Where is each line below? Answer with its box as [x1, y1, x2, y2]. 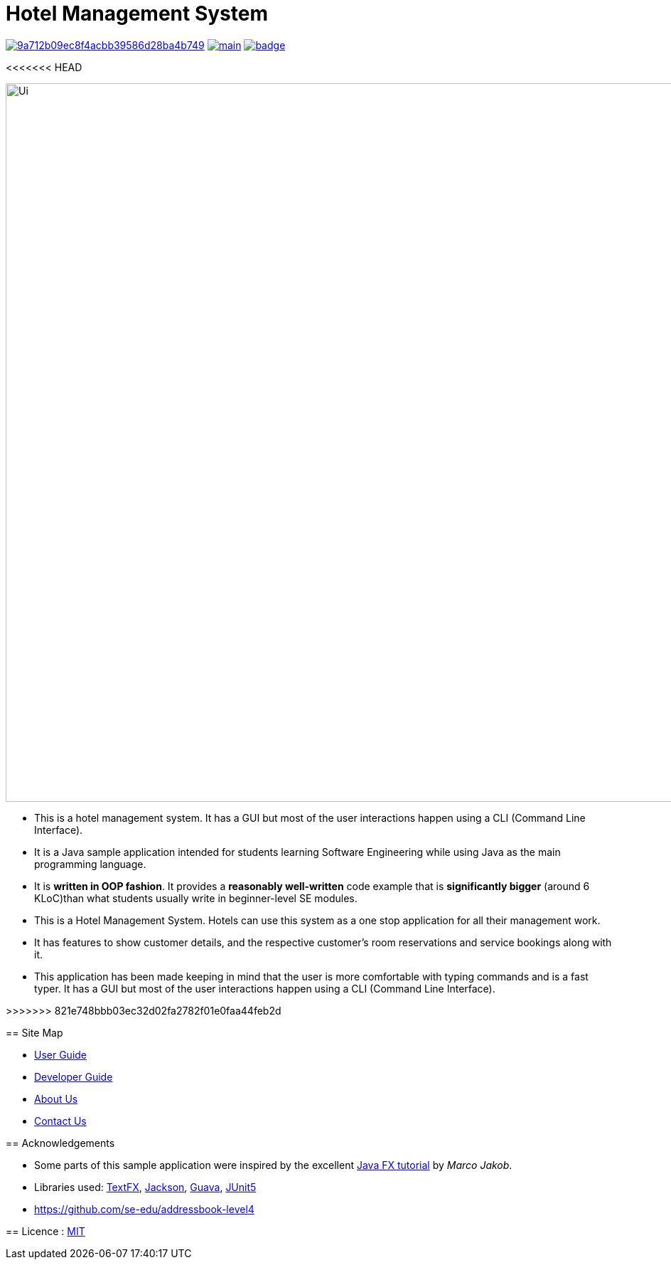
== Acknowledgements [6, 1136, 115, 1149]
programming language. [34, 857, 146, 870]
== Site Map [6, 1026, 63, 1039]
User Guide [34, 1048, 87, 1061]
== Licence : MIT [6, 1224, 85, 1237]
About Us [34, 1092, 78, 1105]
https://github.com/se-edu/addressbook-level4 [34, 1202, 254, 1215]
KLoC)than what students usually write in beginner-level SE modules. [34, 891, 358, 904]
